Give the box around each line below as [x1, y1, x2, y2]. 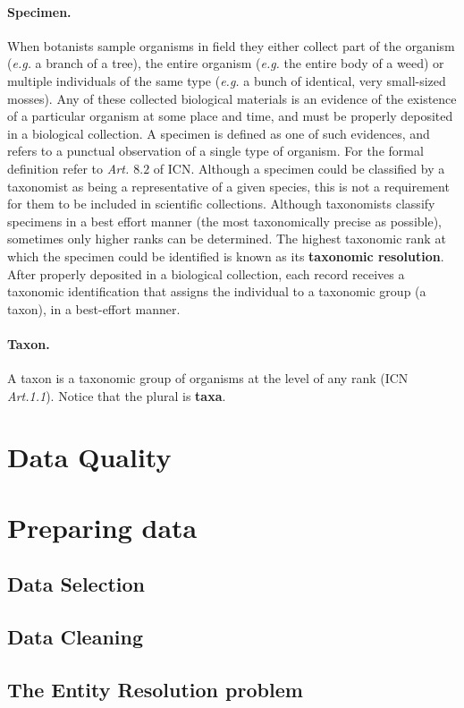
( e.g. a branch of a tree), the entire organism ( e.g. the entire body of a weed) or [7, 54, 444, 73]
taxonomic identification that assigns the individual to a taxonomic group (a [7, 282, 426, 301]
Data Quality [7, 439, 172, 475]
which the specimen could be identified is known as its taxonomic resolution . [7, 246, 444, 265]
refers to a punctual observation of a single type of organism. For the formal [7, 141, 424, 160]
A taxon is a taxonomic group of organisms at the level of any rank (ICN [7, 369, 409, 388]
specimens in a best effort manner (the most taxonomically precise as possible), [7, 211, 443, 230]
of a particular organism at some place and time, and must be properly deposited [7, 107, 453, 125]
